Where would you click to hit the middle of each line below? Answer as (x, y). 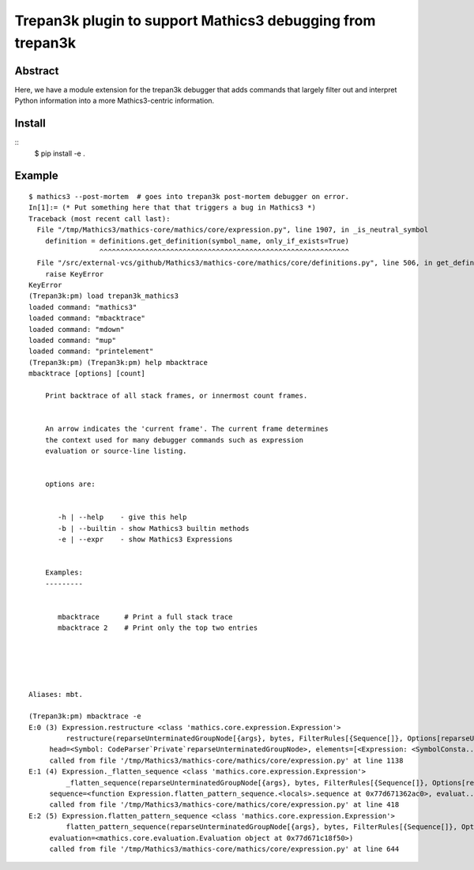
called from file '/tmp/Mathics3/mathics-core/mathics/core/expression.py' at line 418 (224, 805)
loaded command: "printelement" (91, 351)
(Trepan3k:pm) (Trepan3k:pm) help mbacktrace (118, 362)
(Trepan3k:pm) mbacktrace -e (85, 716)
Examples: (64, 572)
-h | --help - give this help (122, 517)
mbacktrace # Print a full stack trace (145, 617)
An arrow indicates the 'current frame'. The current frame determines (186, 429)
